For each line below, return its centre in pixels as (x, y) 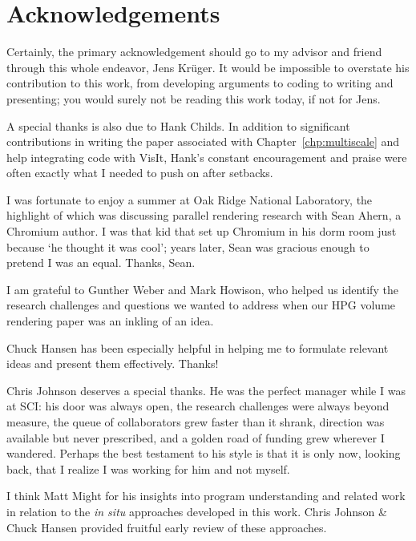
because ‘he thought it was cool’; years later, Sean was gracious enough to (188, 246)
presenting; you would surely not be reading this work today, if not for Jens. (194, 98)
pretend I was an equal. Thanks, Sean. (101, 262)
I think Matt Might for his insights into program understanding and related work (206, 496)
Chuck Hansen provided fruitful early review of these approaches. (167, 527)
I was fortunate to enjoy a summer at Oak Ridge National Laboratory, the (190, 199)
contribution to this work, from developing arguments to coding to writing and (200, 83)
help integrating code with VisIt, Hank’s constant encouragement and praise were (207, 157)
